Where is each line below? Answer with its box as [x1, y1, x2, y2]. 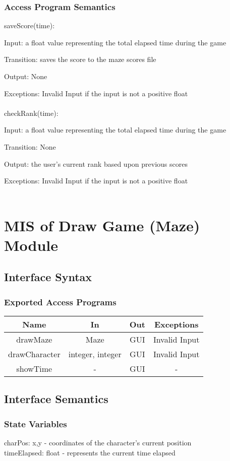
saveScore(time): [4, 20, 55, 31]
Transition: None [4, 141, 56, 152]
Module [4, 234, 59, 255]
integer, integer [68, 348, 122, 360]
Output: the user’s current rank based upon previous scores [4, 158, 188, 169]
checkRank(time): [4, 107, 59, 118]
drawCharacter [8, 348, 61, 360]
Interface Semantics [4, 391, 108, 407]
